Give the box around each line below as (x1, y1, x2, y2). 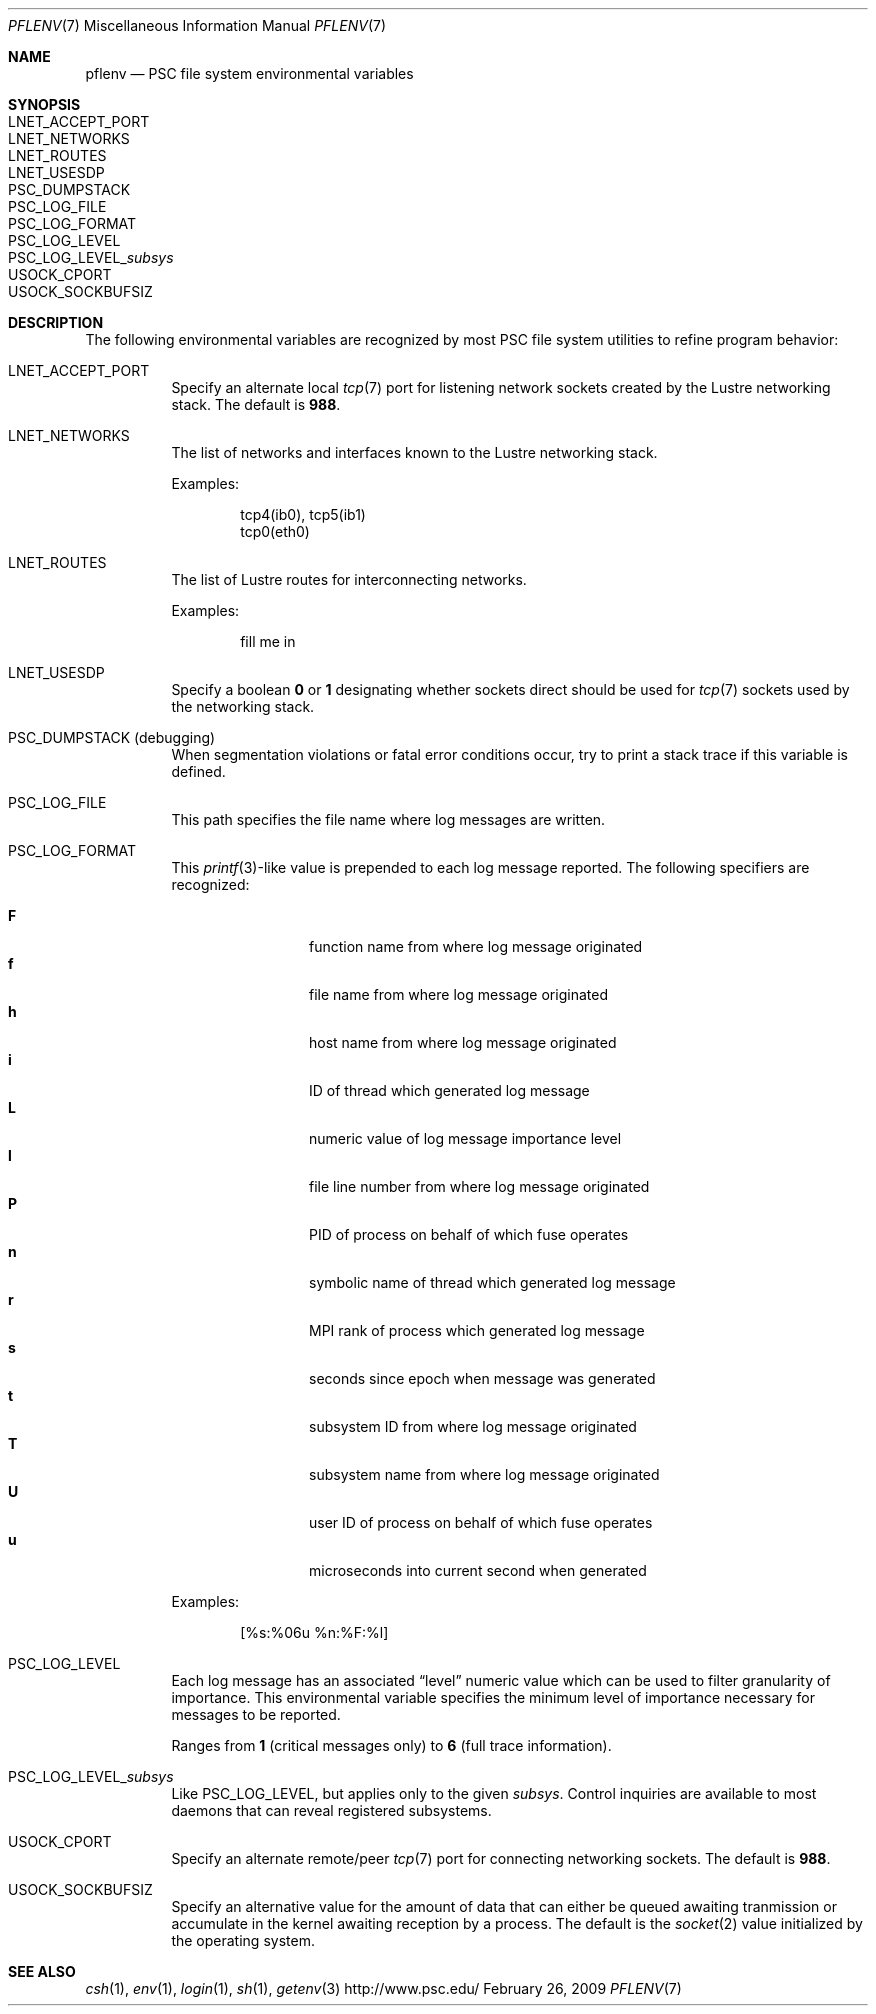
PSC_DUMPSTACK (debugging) (8, 729, 216, 746)
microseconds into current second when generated (309, 1562, 647, 1579)
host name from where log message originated (309, 1034, 617, 1051)
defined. (171, 763, 226, 780)
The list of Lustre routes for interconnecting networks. (171, 571, 527, 588)
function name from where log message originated (309, 938, 643, 955)
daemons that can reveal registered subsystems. (171, 1802, 492, 1819)
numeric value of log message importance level (309, 1130, 622, 1147)
